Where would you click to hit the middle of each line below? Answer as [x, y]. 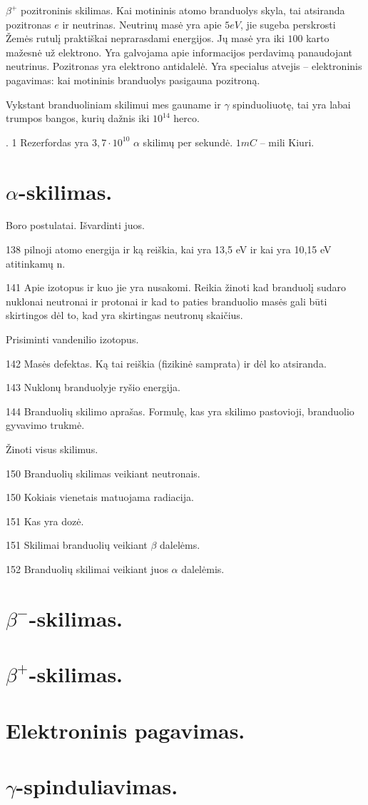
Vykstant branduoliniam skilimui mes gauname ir [113, 104]
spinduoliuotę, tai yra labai [292, 104]
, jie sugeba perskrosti [288, 24]
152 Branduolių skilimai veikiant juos [87, 568]
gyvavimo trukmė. [45, 425]
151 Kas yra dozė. [45, 521]
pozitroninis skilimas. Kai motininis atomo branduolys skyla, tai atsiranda [183, 10]
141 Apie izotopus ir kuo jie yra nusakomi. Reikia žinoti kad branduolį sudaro [176, 287]
